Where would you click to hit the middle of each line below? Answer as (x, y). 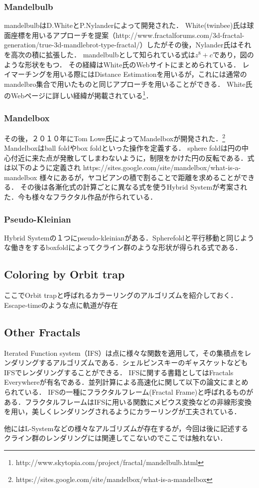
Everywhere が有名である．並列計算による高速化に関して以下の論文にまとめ (126, 382)
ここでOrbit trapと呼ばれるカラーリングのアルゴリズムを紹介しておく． (121, 295)
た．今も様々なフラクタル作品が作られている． (81, 197)
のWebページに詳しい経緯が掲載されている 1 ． (78, 95)
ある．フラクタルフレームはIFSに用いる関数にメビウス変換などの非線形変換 (128, 401)
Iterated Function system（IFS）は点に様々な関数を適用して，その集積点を (124, 353)
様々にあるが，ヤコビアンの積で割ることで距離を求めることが (140, 177)
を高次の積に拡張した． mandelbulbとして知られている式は (100, 54)
